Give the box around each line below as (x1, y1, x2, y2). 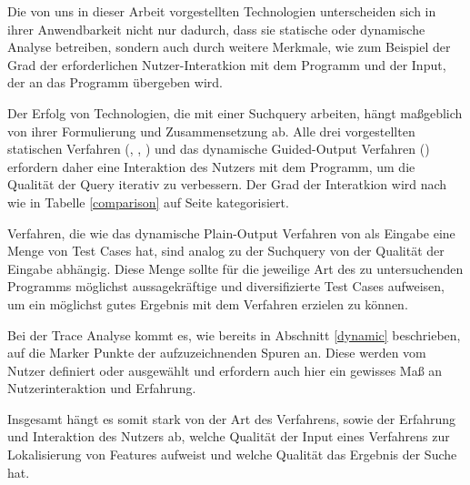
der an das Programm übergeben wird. (7, 73, 223, 92)
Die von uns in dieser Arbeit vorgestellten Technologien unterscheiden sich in (7, 2, 436, 20)
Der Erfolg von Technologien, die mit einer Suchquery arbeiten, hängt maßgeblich (7, 103, 463, 122)
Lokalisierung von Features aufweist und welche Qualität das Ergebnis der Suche (7, 445, 457, 464)
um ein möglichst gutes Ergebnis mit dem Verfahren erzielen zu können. (7, 294, 408, 313)
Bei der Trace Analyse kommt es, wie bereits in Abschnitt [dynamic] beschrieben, (7, 325, 461, 344)
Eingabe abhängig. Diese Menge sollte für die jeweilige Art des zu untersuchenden (7, 258, 464, 278)
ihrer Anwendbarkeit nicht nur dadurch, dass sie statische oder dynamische (7, 19, 425, 38)
